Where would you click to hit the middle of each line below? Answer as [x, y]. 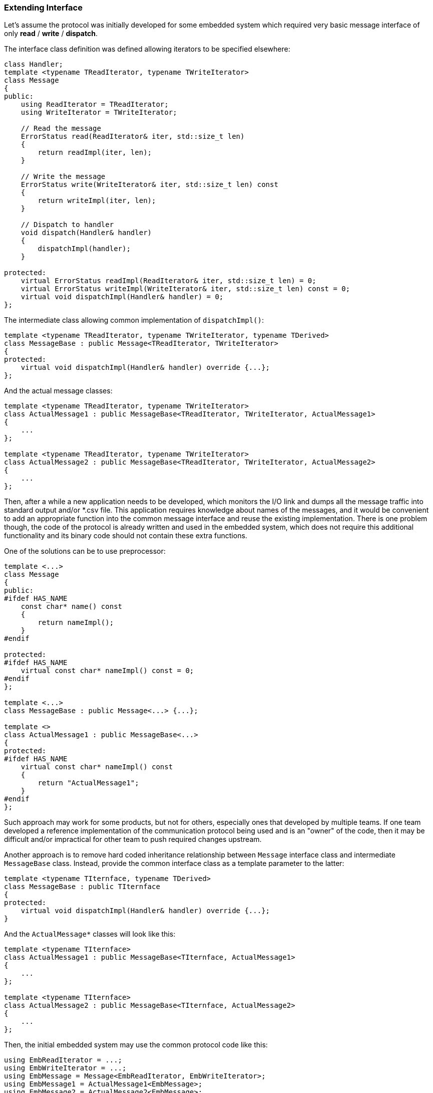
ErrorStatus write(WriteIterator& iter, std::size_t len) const [149, 185]
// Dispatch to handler [67, 225]
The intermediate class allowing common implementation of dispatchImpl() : [134, 320]
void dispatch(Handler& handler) [86, 233]
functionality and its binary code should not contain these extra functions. [126, 536]
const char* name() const [72, 607]
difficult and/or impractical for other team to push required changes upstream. [133, 839]
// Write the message [63, 177]
